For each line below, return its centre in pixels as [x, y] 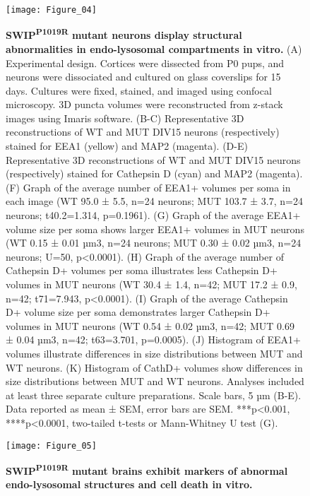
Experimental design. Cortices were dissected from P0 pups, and [145, 63]
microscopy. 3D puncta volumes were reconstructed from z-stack [144, 104]
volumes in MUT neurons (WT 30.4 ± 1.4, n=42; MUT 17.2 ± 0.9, [151, 284]
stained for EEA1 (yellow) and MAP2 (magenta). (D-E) [127, 146]
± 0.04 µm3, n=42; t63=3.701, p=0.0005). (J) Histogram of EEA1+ [154, 339]
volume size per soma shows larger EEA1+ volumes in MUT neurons [155, 229]
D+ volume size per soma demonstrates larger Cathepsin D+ [138, 312]
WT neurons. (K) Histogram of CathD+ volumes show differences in [154, 367]
